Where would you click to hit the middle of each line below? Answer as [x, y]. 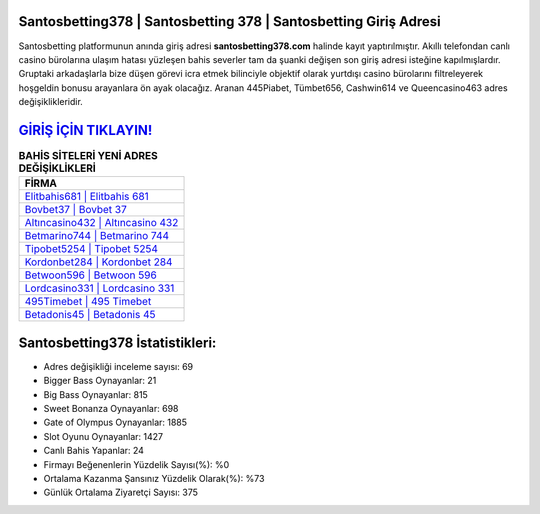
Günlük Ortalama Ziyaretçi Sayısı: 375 [121, 492]
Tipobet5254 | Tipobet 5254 [91, 249]
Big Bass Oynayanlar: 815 [96, 394]
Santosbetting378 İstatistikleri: [117, 342]
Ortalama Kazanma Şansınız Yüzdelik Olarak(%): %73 [154, 478]
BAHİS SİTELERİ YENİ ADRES [88, 156]
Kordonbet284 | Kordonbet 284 [98, 262]
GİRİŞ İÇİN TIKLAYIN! [85, 130]
